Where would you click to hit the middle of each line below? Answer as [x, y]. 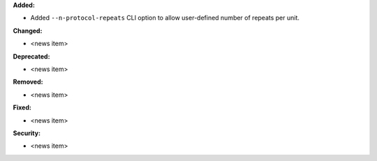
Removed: [28, 82]
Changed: [28, 31]
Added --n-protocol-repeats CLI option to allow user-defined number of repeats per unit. [165, 18]
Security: [27, 133]
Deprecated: [31, 56]
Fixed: [22, 107]
